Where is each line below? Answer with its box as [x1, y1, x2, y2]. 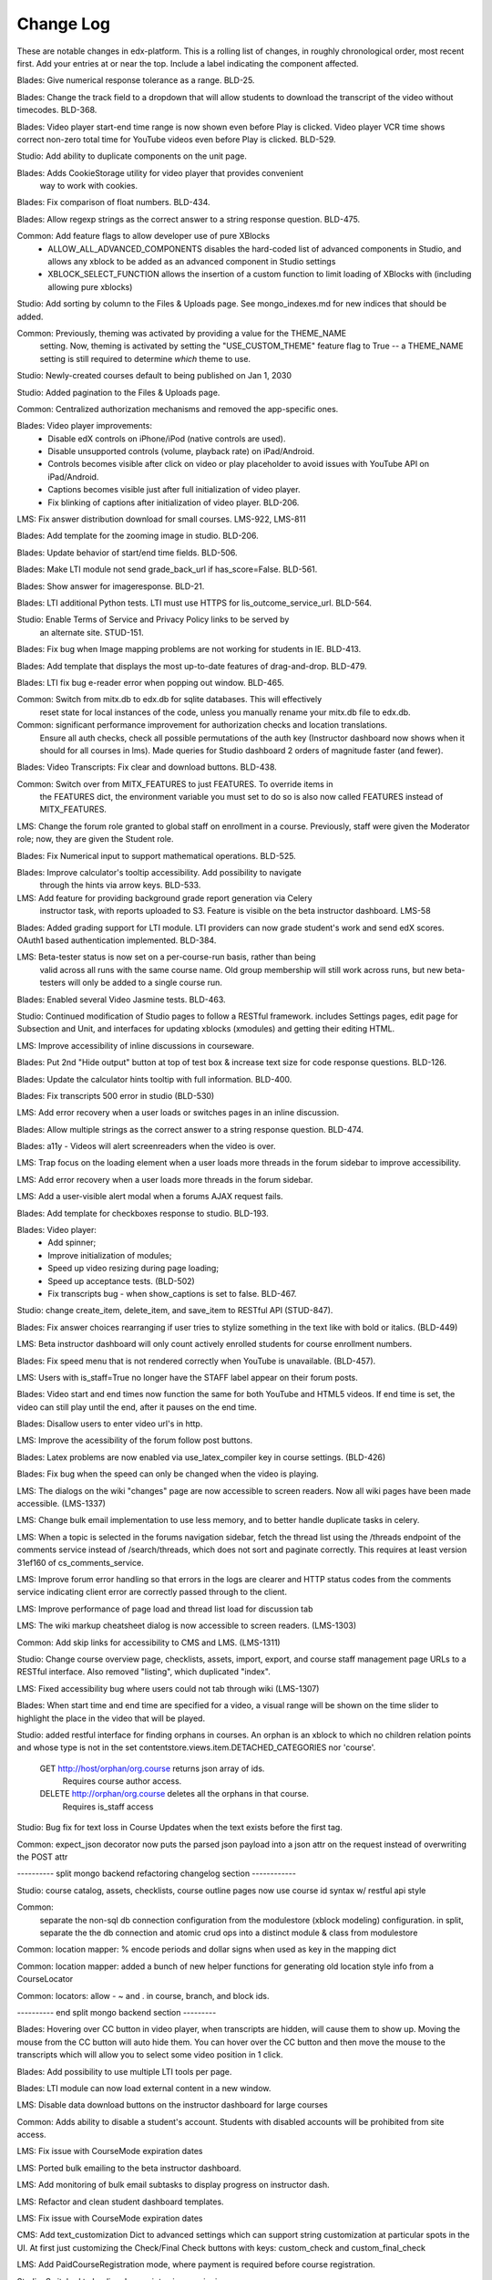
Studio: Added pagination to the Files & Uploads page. [16, 387, 220, 398]
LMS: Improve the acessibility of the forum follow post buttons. [16, 1435, 253, 1446]
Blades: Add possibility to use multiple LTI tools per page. [16, 2066, 232, 2077]
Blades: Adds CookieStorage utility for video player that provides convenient [16, 167, 304, 178]
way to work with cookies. [39, 181, 138, 192]
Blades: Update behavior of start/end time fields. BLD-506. [16, 547, 238, 558]
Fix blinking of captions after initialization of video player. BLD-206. [47, 497, 300, 508]
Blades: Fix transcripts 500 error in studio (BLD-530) [16, 1090, 215, 1101]
